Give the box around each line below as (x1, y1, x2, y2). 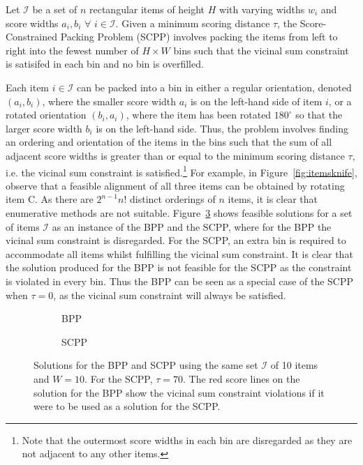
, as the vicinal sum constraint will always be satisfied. (53, 287, 286, 302)
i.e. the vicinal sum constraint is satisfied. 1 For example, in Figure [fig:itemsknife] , (6, 162, 357, 179)
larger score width (6, 121, 82, 135)
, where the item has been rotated (126, 107, 272, 122)
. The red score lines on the (183, 371, 300, 386)
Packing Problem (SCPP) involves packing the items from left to (60, 29, 338, 44)
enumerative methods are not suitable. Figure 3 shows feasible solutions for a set (6, 205, 353, 220)
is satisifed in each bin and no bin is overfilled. (6, 56, 204, 71)
